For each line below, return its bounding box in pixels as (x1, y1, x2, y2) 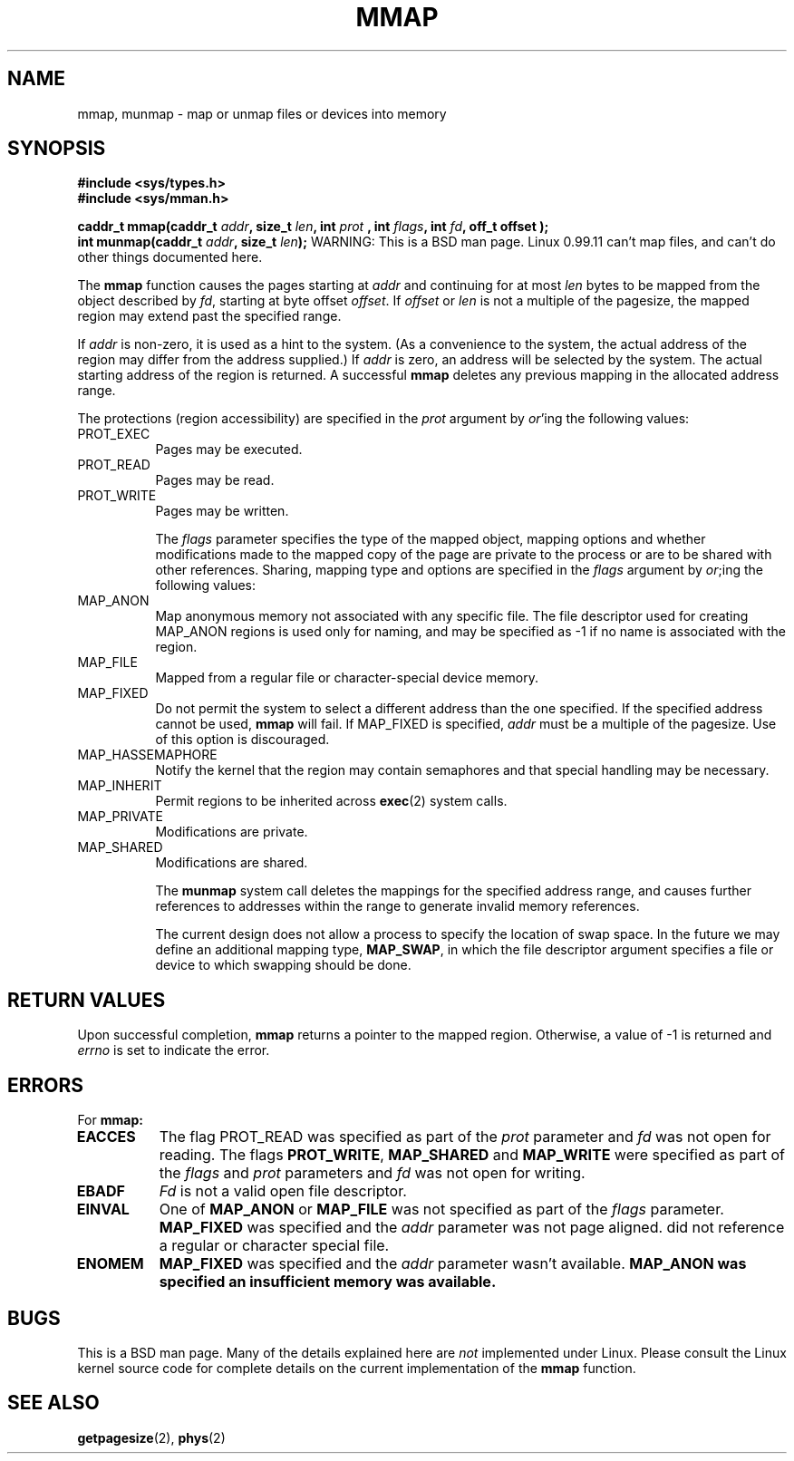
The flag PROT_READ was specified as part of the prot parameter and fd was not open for (159, 1127, 771, 1147)
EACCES (76, 1127, 136, 1147)
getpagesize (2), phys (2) (77, 1429, 226, 1446)
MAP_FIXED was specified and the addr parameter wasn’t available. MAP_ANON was (159, 1254, 747, 1273)
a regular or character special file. (159, 1236, 390, 1255)
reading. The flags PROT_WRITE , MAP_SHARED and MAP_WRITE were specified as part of (159, 1146, 785, 1165)
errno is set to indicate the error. (77, 1042, 270, 1059)
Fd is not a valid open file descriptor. (159, 1182, 407, 1201)
